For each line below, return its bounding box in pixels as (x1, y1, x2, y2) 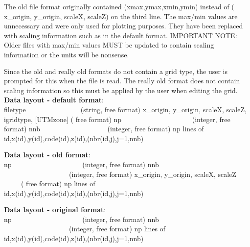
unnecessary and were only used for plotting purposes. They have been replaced (4, 21, 243, 31)
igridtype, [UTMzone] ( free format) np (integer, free (4, 114, 230, 124)
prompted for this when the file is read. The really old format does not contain (4, 75, 240, 86)
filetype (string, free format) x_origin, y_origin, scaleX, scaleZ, (4, 104, 247, 114)
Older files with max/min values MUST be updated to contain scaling (4, 40, 214, 50)
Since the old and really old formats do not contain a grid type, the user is (4, 66, 227, 76)
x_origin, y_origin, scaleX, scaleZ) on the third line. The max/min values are (4, 11, 238, 21)
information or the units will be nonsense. (4, 49, 129, 59)
